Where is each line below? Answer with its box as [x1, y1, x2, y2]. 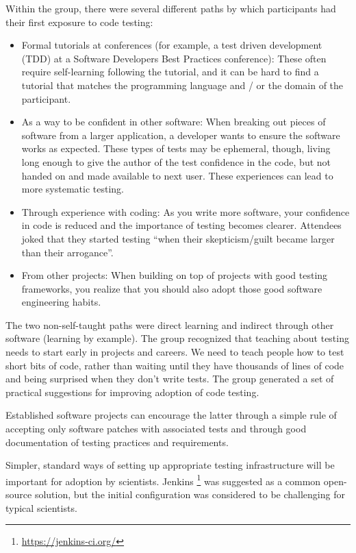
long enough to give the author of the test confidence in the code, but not [21, 154, 331, 169]
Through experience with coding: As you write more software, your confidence [21, 204, 350, 219]
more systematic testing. [21, 182, 124, 196]
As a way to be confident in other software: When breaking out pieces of [21, 114, 326, 129]
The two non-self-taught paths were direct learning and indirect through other [5, 317, 334, 332]
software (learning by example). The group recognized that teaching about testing [5, 331, 349, 345]
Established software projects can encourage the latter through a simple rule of [5, 408, 337, 422]
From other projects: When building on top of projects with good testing [21, 268, 328, 282]
